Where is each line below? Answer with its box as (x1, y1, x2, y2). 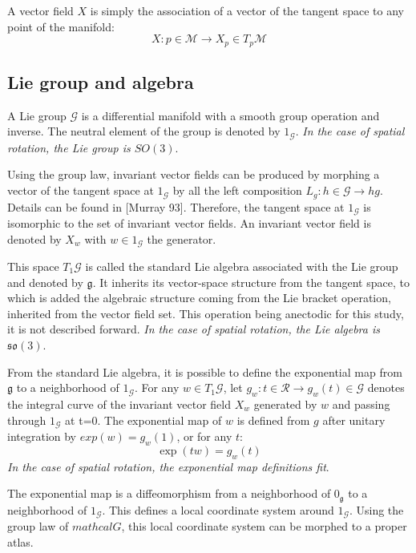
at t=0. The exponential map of (65, 411, 222, 428)
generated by (253, 395, 317, 412)
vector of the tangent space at (7, 182, 154, 199)
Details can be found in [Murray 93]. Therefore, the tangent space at (7, 198, 345, 215)
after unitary (322, 411, 386, 428)
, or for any (176, 428, 232, 445)
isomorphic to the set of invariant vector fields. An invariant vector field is (7, 214, 371, 231)
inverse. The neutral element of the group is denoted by (7, 123, 281, 139)
